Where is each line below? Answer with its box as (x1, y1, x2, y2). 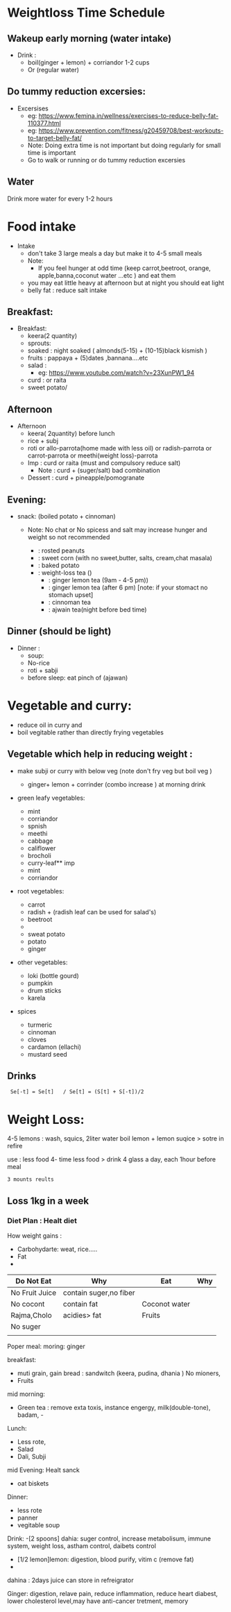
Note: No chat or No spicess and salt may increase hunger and (27, 526, 207, 534)
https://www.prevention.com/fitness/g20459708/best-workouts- (38, 126, 224, 135)
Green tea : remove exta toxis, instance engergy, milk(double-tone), (17, 1404, 211, 1411)
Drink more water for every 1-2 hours (7, 194, 113, 203)
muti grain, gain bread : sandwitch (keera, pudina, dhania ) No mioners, (17, 1369, 221, 1377)
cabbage (27, 837, 53, 845)
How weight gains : (7, 1232, 62, 1240)
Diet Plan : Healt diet (7, 1216, 78, 1225)
